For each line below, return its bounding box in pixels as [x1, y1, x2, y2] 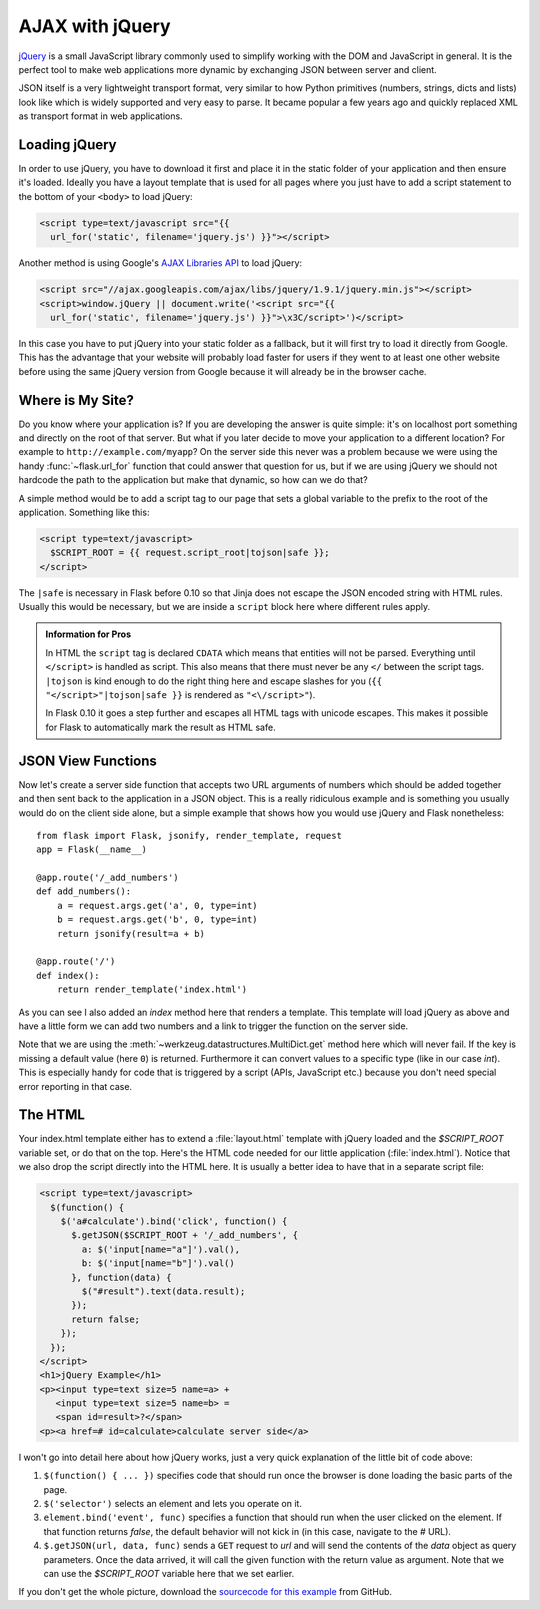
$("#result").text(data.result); [81, 1285, 246, 1297]
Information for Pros [45, 628, 132, 640]
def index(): [36, 970, 100, 981]
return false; [71, 1313, 140, 1325]
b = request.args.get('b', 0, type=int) [56, 914, 259, 925]
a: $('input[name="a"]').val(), [81, 1243, 240, 1255]
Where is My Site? [18, 391, 134, 409]
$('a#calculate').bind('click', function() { [60, 1215, 288, 1227]
